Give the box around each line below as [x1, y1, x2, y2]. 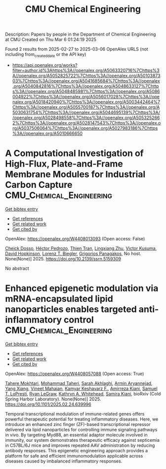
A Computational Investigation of [5, 148, 144, 159]
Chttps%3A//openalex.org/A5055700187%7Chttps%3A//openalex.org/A [12, 104, 160, 110]
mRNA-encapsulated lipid [5, 293, 114, 304]
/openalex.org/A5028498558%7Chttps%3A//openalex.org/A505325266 [12, 115, 160, 121]
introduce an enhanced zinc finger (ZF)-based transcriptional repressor [5, 421, 151, 427]
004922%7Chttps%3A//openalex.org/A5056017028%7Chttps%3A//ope [12, 93, 160, 99]
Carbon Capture [5, 179, 73, 191]
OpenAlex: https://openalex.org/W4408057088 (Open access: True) [5, 371, 144, 377]
